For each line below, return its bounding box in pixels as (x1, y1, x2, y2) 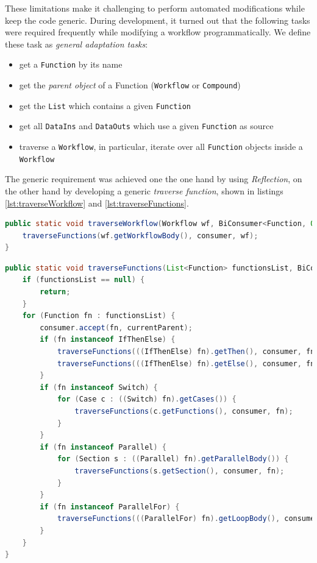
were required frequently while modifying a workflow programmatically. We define (5, 26, 311, 38)
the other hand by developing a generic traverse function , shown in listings (5, 184, 283, 197)
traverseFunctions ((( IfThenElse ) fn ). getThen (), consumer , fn (57, 347, 315, 356)
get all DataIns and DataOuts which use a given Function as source (19, 119, 274, 132)
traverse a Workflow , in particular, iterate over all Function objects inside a (19, 140, 303, 152)
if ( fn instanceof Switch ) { (40, 383, 158, 392)
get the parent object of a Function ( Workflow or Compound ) (19, 79, 241, 91)
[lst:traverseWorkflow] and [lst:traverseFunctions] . (5, 196, 189, 209)
